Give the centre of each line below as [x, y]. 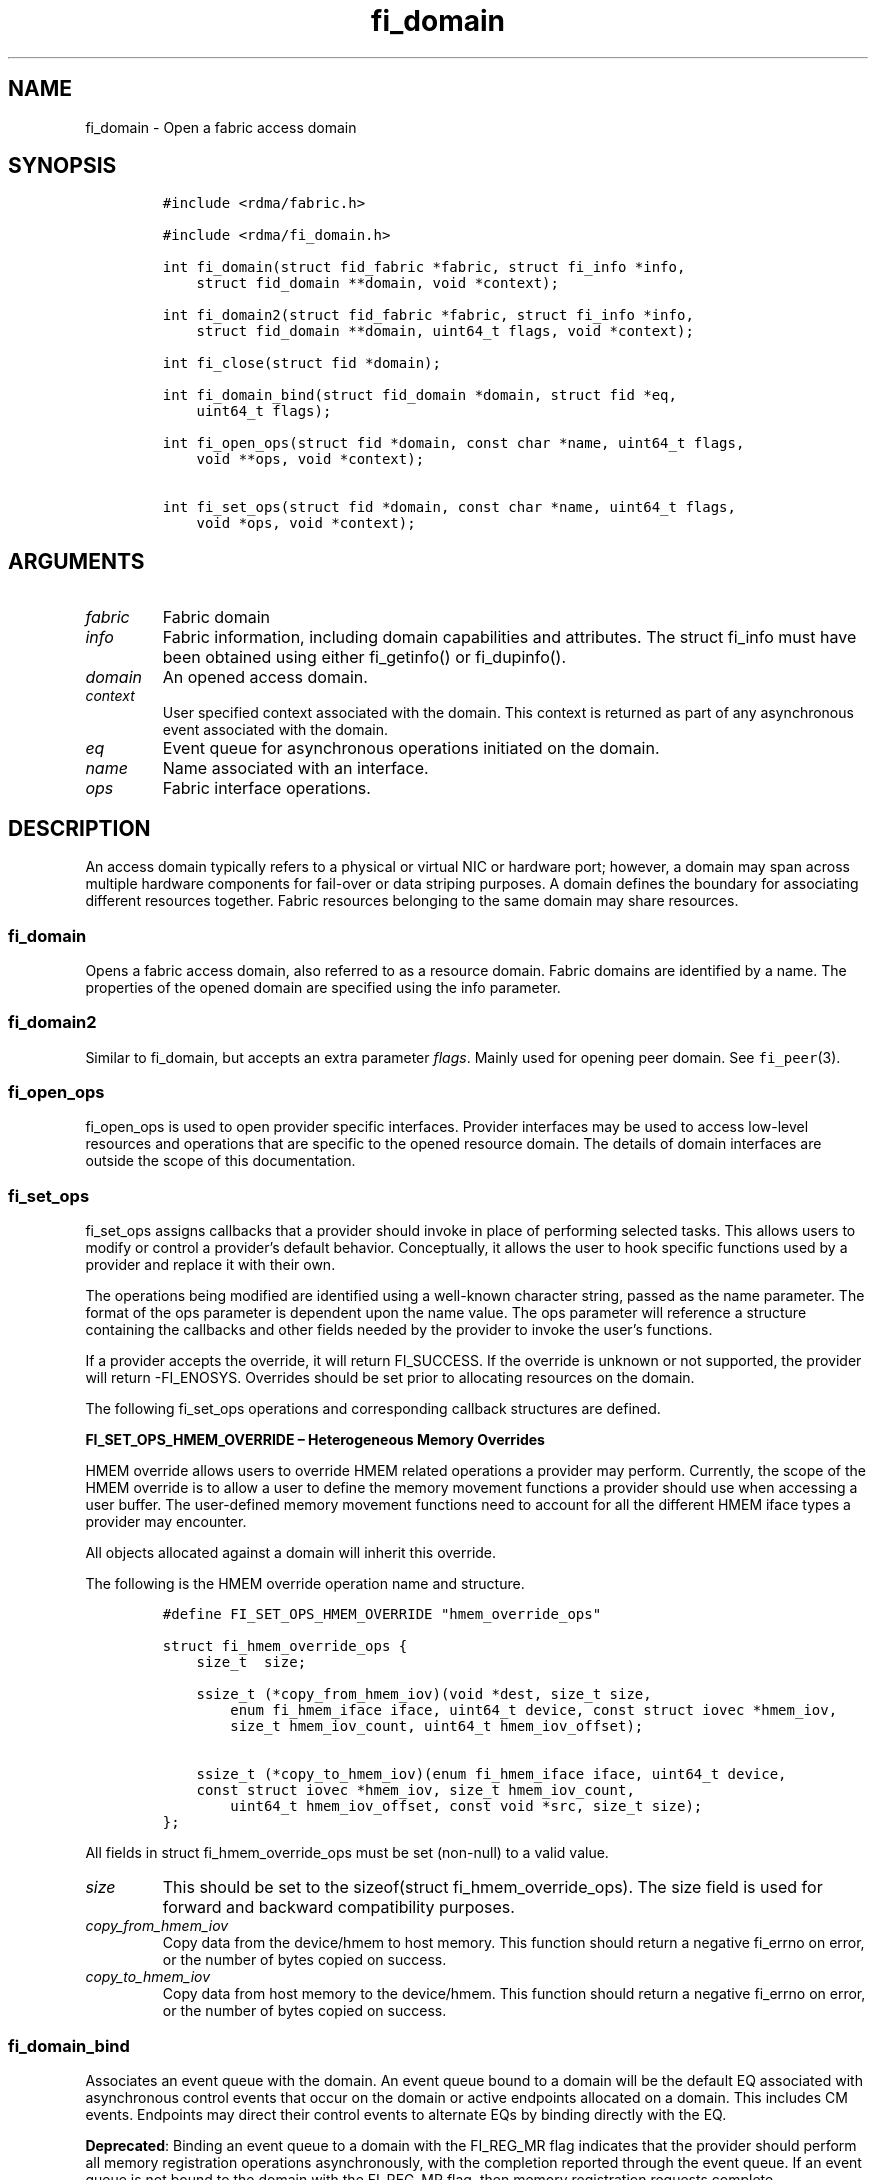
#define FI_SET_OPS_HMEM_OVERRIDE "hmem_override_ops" [382, 1614]
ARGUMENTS [76, 561]
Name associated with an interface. [295, 768]
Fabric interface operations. [266, 788]
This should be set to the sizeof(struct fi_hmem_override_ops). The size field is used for [492, 1887]
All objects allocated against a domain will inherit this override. [291, 1553]
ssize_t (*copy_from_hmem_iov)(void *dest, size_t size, [424, 1694]
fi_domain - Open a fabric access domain [221, 127]
